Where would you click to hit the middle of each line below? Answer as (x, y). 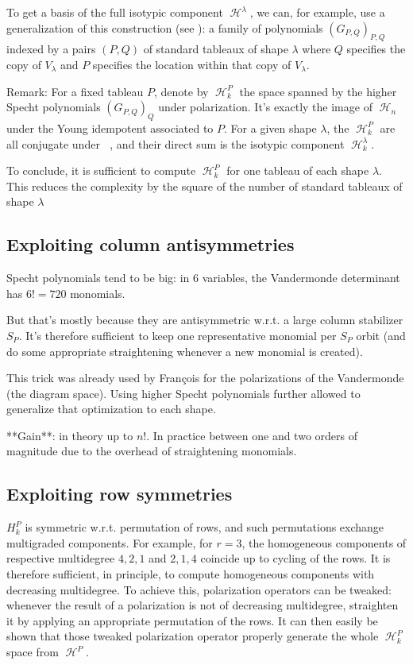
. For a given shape (270, 128)
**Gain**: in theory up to (70, 435)
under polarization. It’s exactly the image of (265, 107)
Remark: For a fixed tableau (75, 91)
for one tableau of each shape (298, 170)
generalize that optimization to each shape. (111, 409)
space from (33, 652)
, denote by (181, 91)
